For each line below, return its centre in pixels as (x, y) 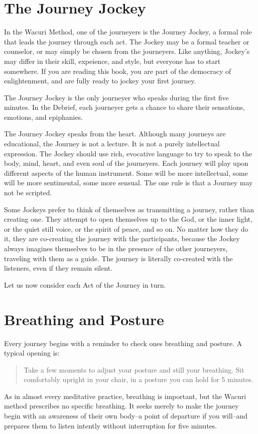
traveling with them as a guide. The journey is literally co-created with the (119, 258)
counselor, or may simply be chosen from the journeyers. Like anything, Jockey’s (127, 51)
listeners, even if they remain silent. (58, 268)
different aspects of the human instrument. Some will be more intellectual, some (126, 173)
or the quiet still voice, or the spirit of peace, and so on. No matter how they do (126, 228)
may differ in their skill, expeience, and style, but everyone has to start (112, 61)
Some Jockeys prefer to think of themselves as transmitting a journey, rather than (129, 209)
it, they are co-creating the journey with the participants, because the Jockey (122, 238)
